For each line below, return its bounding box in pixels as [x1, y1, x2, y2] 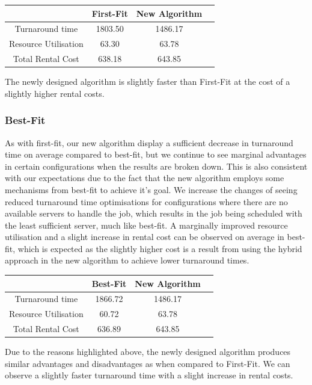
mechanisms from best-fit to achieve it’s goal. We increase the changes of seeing [5, 183, 298, 196]
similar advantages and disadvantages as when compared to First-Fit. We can [5, 357, 290, 369]
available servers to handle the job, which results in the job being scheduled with [5, 207, 302, 220]
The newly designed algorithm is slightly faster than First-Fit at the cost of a [5, 75, 290, 88]
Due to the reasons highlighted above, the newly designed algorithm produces [5, 345, 291, 358]
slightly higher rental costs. [5, 87, 105, 99]
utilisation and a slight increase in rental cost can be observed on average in [5, 230, 284, 243]
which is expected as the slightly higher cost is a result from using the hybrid [17, 242, 302, 254]
